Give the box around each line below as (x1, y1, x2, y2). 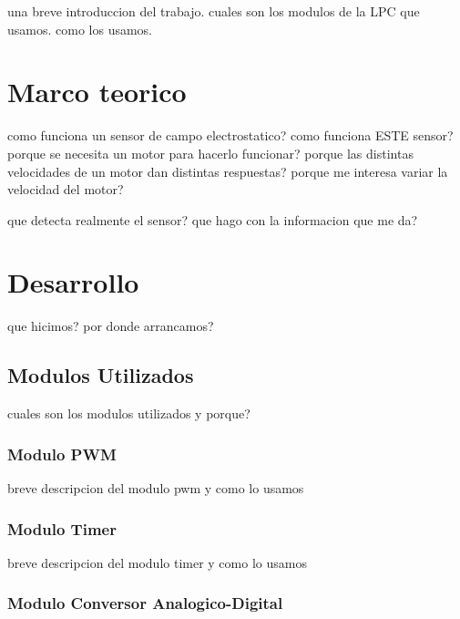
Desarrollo (7, 263, 139, 301)
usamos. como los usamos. (7, 19, 153, 38)
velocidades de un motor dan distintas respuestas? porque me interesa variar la (7, 161, 448, 181)
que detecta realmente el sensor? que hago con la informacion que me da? (7, 210, 418, 229)
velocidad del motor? (7, 180, 124, 199)
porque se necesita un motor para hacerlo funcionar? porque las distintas (7, 143, 414, 162)
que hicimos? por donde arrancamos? (7, 316, 214, 335)
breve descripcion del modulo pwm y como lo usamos (7, 479, 304, 498)
